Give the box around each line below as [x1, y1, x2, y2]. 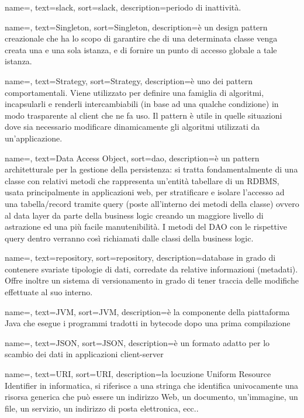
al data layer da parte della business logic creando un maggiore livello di [5, 209, 264, 221]
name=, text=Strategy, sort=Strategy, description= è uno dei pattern [5, 74, 253, 87]
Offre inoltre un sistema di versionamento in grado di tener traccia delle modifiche [5, 274, 299, 286]
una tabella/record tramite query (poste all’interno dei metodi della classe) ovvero [5, 197, 299, 209]
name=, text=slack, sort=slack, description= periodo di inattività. [5, 1, 241, 13]
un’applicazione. [5, 132, 63, 144]
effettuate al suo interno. [5, 286, 93, 298]
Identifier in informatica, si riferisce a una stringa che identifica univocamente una [5, 379, 299, 391]
